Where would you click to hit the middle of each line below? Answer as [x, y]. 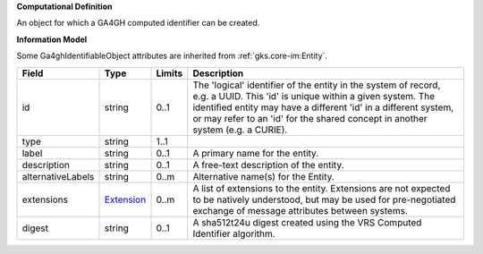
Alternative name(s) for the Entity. [263, 176]
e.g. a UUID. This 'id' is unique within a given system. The [314, 96]
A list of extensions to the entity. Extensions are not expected [322, 188]
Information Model [52, 39]
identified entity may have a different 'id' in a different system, [323, 107]
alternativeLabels [58, 176]
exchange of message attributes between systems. [301, 210]
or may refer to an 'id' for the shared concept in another [310, 118]
